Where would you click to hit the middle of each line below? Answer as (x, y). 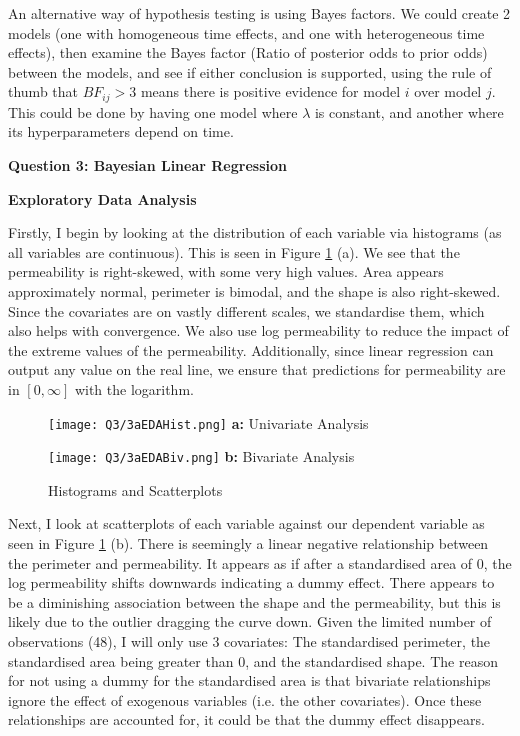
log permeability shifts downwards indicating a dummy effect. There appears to (251, 582)
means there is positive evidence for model (270, 91)
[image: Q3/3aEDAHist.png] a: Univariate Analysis (208, 422)
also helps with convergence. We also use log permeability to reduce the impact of (258, 330)
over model (448, 91)
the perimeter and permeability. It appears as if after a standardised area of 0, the (260, 562)
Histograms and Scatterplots (135, 489)
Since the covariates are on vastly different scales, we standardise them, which (246, 310)
